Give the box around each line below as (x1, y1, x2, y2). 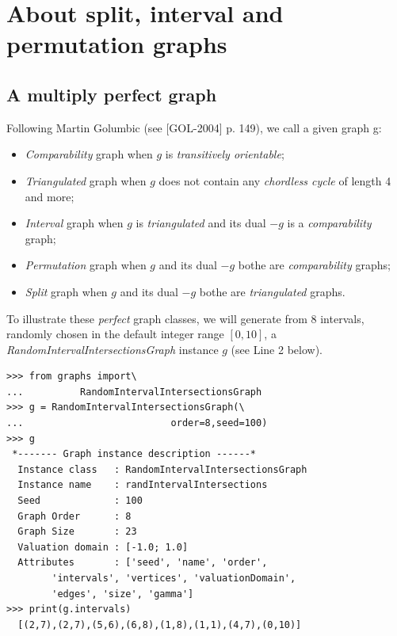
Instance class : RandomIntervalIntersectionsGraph (17, 463, 307, 475)
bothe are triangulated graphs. (199, 283, 345, 299)
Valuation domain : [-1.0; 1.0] (17, 541, 189, 553)
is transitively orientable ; (165, 146, 284, 162)
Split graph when (25, 283, 108, 299)
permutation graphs (6, 28, 227, 60)
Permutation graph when (25, 257, 147, 273)
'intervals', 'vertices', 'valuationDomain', (52, 573, 296, 585)
